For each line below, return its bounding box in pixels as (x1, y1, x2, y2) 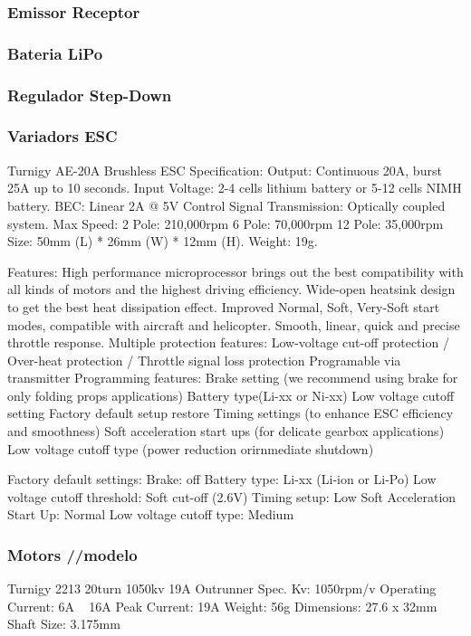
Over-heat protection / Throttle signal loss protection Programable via (7, 350, 401, 369)
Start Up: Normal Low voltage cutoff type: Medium (7, 505, 294, 524)
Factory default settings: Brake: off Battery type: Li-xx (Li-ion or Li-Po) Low (7, 470, 437, 489)
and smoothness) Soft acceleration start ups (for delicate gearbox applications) (7, 422, 445, 441)
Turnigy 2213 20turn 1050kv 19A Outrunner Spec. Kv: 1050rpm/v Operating (7, 579, 437, 598)
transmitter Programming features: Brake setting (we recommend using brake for (7, 368, 458, 387)
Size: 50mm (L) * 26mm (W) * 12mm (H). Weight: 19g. (7, 232, 318, 251)
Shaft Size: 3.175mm (7, 614, 120, 633)
